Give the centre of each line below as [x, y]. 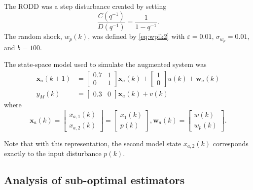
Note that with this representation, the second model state [93, 143]
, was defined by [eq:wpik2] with [136, 36]
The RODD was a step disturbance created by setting [85, 6]
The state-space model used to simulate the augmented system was [105, 64]
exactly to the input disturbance [53, 153]
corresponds [231, 143]
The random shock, [33, 36]
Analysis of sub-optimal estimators [94, 180]
